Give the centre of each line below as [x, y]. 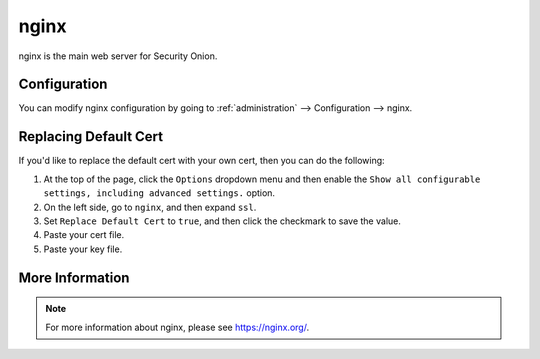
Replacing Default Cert [91, 136]
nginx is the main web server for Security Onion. [118, 56]
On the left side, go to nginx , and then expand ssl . [150, 207]
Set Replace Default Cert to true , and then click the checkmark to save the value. [222, 221]
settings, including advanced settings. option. [159, 193]
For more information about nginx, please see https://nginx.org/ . [177, 327]
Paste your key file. [83, 249]
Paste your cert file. [84, 235]
